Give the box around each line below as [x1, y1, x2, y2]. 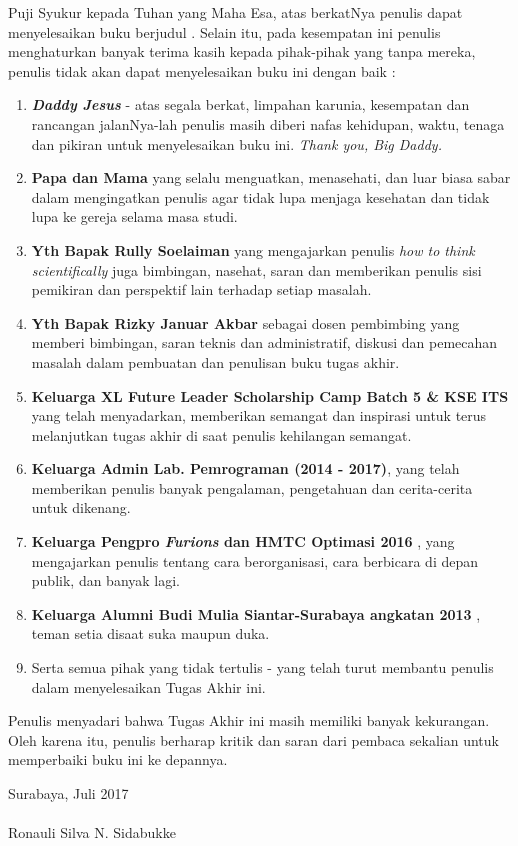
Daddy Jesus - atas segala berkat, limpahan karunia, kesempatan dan [31, 94, 470, 115]
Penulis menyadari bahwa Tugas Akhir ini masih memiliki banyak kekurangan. [8, 710, 490, 731]
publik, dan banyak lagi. [31, 570, 181, 591]
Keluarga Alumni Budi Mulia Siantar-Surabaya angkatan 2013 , [31, 603, 481, 624]
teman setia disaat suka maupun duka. [31, 623, 270, 644]
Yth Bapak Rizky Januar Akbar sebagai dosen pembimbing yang [31, 312, 460, 333]
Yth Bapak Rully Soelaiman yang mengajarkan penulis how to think [31, 239, 475, 260]
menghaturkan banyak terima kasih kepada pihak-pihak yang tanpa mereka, [8, 41, 476, 62]
